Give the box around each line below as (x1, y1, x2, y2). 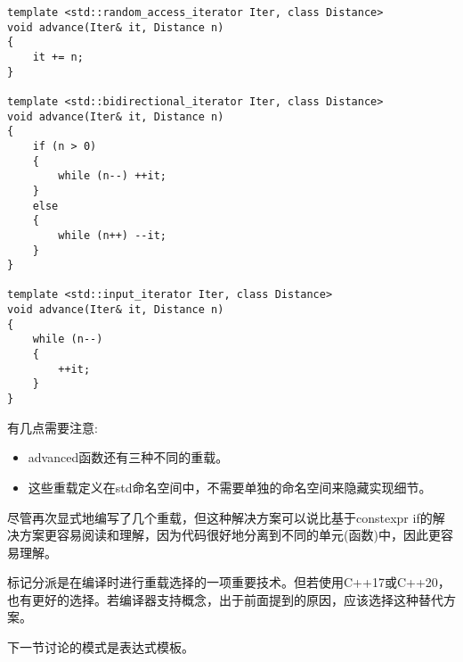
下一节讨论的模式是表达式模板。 (7, 638, 194, 657)
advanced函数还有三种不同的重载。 (28, 448, 229, 467)
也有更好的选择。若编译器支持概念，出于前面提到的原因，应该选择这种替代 (7, 590, 443, 608)
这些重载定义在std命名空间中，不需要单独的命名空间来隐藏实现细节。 (28, 477, 432, 496)
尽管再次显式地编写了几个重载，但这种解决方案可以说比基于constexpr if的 (7, 508, 433, 526)
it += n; (32, 50, 84, 63)
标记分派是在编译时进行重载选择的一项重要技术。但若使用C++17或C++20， (7, 573, 451, 592)
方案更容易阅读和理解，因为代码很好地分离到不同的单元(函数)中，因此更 (19, 525, 441, 544)
